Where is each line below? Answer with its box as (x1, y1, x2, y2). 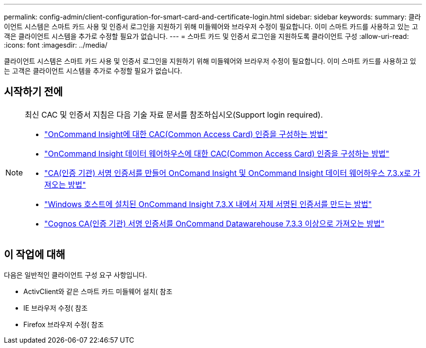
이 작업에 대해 (4, 248, 65, 261)
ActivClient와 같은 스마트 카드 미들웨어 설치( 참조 (23, 287, 173, 296)
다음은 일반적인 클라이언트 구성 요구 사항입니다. (4, 270, 147, 279)
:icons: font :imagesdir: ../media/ (4, 41, 107, 49)
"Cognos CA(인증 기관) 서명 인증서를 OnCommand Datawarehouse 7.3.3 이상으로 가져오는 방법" (44, 218, 385, 228)
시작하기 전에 (4, 86, 63, 98)
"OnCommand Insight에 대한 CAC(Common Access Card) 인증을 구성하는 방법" (44, 129, 328, 139)
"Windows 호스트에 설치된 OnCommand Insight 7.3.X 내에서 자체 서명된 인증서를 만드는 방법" (44, 199, 372, 209)
